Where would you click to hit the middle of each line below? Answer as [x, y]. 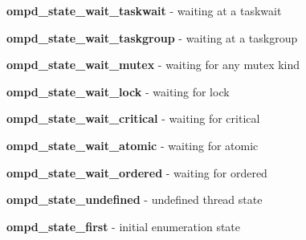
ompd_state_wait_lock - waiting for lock [118, 91]
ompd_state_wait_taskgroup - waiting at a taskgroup [152, 37]
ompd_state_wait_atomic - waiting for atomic [133, 145]
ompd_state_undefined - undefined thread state [135, 199]
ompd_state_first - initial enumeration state [124, 226]
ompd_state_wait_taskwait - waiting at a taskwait [144, 10]
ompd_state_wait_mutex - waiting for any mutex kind [153, 65]
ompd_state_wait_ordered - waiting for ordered [137, 172]
